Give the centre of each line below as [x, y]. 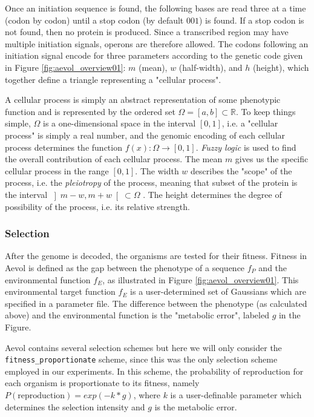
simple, [18, 123]
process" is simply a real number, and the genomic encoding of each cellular [145, 135]
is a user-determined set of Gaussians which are [218, 291]
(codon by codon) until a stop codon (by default [94, 20]
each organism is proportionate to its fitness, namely [102, 383]
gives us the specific [272, 159]
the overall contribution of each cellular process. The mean [114, 159]
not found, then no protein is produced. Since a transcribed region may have [147, 32]
